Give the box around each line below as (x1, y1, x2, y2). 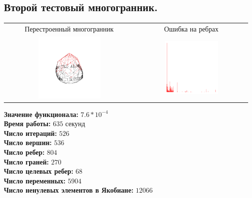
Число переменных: (4, 175, 66, 185)
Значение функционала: (4, 109, 79, 119)
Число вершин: (4, 137, 52, 148)
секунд (65, 118, 85, 129)
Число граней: (4, 156, 49, 166)
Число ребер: (4, 147, 45, 157)
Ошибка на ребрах (164, 23, 219, 33)
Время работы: (4, 118, 51, 129)
